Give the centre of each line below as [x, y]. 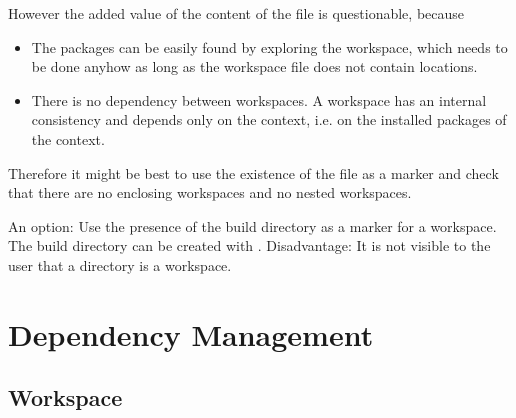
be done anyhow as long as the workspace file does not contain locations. [254, 66]
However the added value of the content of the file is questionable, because [236, 13]
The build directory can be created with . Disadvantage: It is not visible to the [249, 245]
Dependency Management [191, 333]
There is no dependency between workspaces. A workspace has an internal [259, 99]
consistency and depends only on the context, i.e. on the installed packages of [269, 119]
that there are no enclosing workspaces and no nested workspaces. [210, 192]
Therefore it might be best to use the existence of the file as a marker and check [253, 172]
